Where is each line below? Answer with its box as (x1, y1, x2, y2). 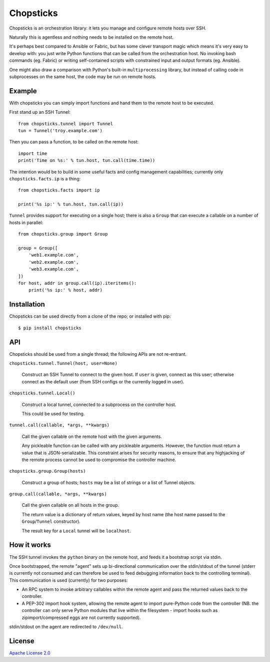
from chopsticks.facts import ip (18, 187, 100, 193)
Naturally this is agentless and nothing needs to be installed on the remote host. (9, 34, 174, 40)
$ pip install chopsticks (18, 325, 82, 331)
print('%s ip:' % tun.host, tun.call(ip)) (18, 201, 124, 207)
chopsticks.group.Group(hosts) (9, 469, 86, 474)
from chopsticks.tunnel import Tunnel (18, 121, 113, 126)
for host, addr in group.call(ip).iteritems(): (18, 281, 137, 286)
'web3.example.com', (28, 266, 79, 272)
